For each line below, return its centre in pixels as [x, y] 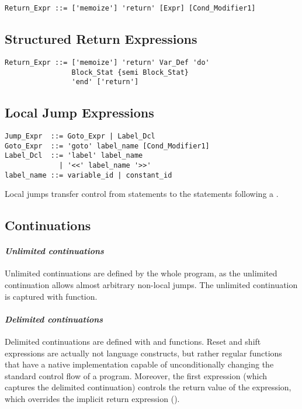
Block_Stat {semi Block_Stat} [130, 72]
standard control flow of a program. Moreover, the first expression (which [136, 375]
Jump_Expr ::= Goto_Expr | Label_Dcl [80, 136]
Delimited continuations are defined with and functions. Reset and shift [133, 342]
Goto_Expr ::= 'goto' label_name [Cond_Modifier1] [107, 146]
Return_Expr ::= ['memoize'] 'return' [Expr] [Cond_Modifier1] [130, 8]
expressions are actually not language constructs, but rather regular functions [143, 353]
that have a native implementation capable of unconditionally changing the [139, 364]
